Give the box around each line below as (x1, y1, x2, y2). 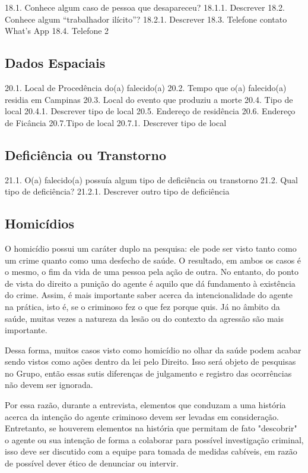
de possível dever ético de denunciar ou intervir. (5, 457, 179, 469)
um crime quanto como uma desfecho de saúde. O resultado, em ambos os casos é (5, 253, 301, 266)
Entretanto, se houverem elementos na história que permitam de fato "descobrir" (5, 422, 297, 434)
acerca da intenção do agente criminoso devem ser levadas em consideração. (5, 410, 279, 422)
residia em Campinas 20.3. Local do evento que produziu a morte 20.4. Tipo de (5, 93, 293, 105)
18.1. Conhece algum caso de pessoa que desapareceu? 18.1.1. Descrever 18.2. (5, 1, 285, 13)
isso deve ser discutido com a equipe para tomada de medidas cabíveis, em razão (5, 445, 297, 458)
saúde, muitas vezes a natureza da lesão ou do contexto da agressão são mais (5, 312, 284, 324)
